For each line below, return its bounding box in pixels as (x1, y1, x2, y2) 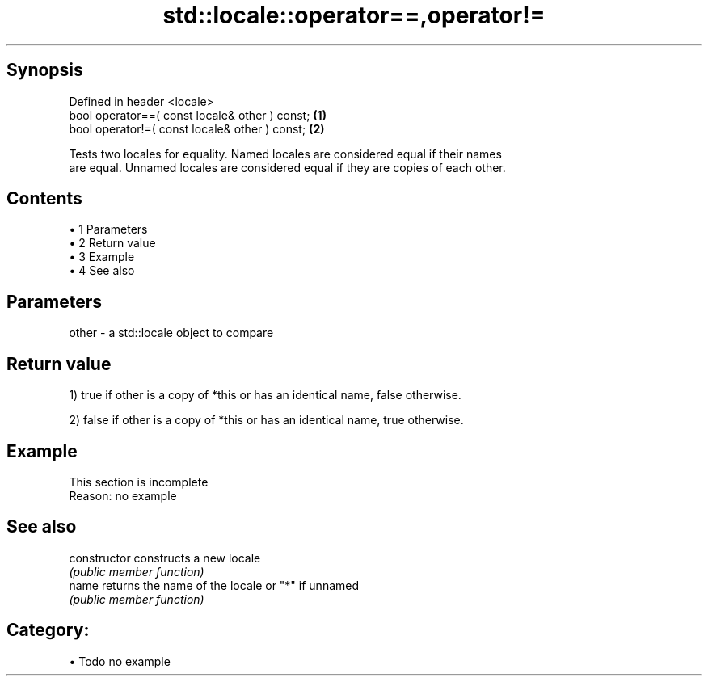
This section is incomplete (69, 474, 209, 489)
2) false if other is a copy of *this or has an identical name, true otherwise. (69, 413, 464, 427)
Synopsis (6, 60, 83, 81)
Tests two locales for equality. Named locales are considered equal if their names (69, 146, 502, 161)
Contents (6, 188, 82, 209)
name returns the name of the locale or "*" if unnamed (69, 578, 360, 592)
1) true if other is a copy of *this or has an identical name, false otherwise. (69, 388, 461, 402)
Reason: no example (69, 488, 177, 503)
